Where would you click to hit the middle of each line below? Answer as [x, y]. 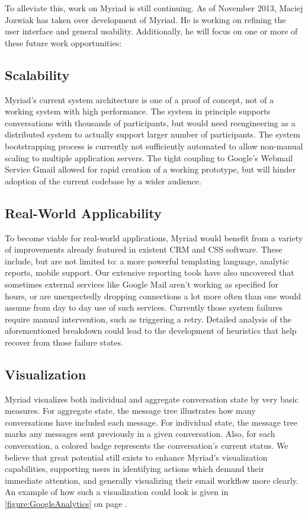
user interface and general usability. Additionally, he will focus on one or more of [151, 31]
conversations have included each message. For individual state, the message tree [151, 422]
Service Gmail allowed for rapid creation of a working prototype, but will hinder [150, 169]
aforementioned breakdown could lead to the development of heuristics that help [151, 331]
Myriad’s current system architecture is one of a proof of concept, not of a [139, 99]
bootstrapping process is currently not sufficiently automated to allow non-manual [154, 146]
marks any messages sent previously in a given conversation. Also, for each [140, 434]
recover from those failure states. [64, 342]
